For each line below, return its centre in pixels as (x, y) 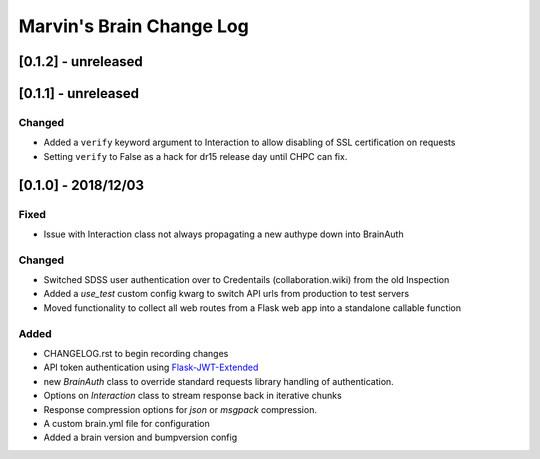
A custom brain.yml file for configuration (126, 423)
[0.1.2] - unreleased (81, 61)
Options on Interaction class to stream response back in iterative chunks (192, 396)
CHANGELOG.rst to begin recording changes (136, 353)
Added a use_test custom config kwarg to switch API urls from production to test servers (226, 294)
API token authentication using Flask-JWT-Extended (151, 367)
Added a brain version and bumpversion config (140, 437)
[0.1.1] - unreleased (79, 93)
